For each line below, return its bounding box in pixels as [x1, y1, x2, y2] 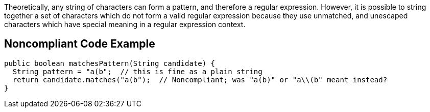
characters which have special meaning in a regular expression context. [4, 20, 246, 29]
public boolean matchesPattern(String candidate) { [4, 59, 216, 68]
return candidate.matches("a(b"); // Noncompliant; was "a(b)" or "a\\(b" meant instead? [12, 75, 388, 84]
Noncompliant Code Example [4, 37, 155, 51]
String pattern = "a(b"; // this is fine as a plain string [12, 67, 262, 76]
